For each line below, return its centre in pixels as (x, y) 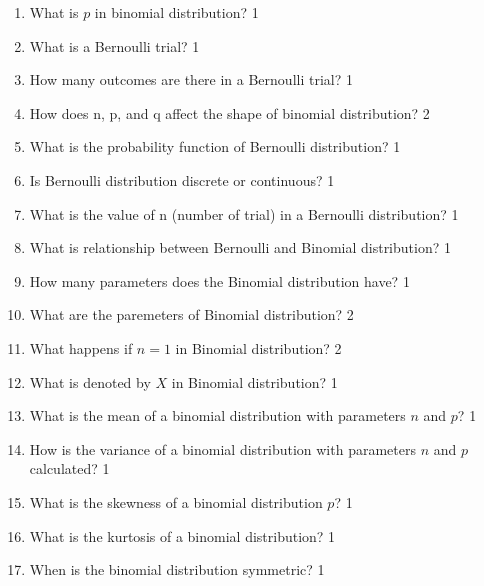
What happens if (81, 347)
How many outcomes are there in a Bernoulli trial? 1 (191, 79)
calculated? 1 (69, 468)
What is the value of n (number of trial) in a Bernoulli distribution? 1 (244, 213)
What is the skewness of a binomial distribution (176, 501)
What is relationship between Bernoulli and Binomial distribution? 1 (240, 247)
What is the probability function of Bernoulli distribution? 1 (215, 146)
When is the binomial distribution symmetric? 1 (177, 569)
